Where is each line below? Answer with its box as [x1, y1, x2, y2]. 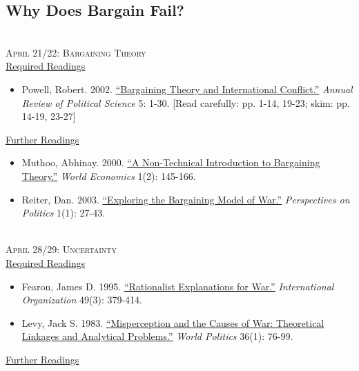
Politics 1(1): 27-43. [21, 205, 106, 220]
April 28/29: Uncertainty [6, 242, 117, 257]
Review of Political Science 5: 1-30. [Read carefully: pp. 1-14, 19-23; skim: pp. [21, 95, 350, 110]
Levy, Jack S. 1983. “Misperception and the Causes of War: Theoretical [21, 315, 324, 330]
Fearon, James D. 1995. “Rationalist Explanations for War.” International [21, 279, 334, 293]
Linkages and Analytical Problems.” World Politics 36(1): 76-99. [21, 329, 293, 343]
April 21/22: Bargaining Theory [6, 45, 146, 59]
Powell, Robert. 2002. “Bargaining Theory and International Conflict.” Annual [21, 81, 353, 96]
